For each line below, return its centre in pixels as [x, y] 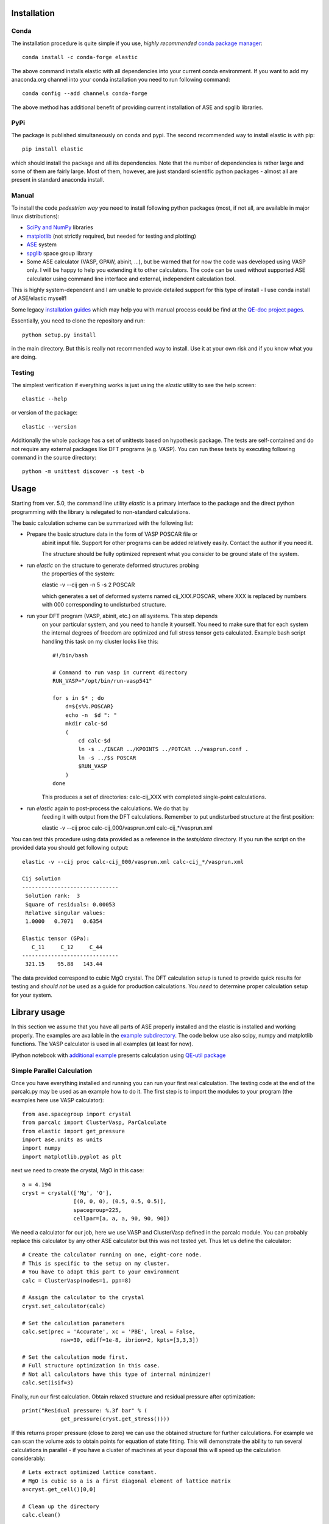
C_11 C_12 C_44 [67, 947]
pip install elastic [53, 149]
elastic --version [50, 426]
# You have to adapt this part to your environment [101, 1272]
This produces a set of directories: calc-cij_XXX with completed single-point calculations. [154, 797]
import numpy [41, 1148]
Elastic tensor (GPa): [56, 938]
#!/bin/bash [70, 656]
